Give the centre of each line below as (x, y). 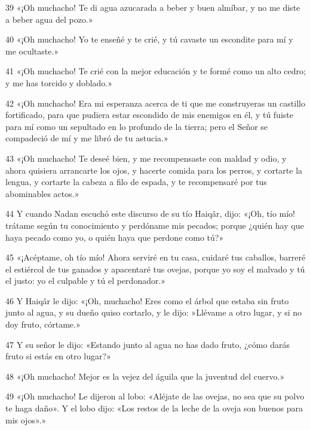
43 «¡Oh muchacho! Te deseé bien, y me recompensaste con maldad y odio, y (146, 158)
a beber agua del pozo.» (49, 19)
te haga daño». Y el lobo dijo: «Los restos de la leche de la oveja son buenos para (154, 408)
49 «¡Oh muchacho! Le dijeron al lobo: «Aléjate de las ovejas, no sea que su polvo (155, 396)
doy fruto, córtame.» (43, 324)
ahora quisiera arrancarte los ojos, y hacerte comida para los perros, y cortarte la (154, 170)
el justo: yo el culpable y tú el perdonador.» (86, 281)
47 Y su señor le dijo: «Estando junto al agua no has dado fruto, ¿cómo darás (148, 344)
